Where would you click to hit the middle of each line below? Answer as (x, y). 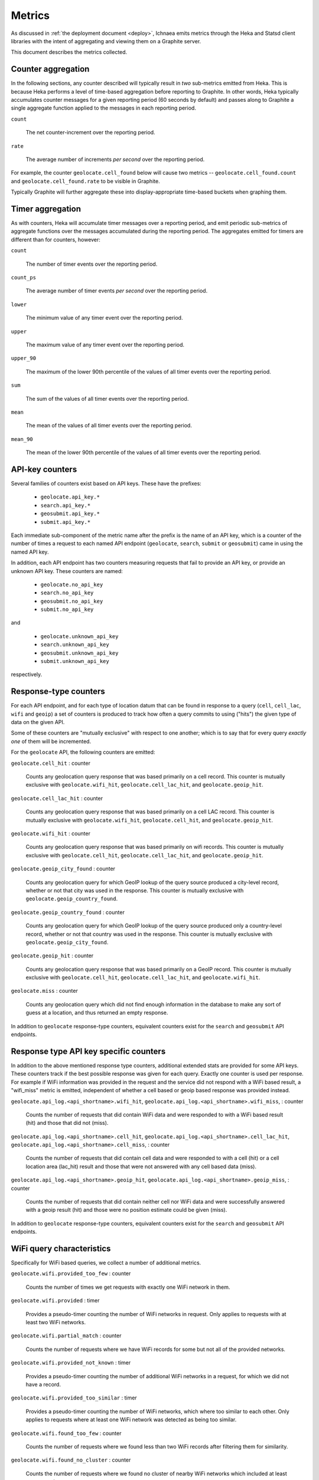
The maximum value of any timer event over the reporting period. (105, 345)
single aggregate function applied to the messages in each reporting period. (103, 108)
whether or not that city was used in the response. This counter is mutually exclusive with (135, 890)
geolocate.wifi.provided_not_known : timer (71, 1363)
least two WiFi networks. (56, 1323)
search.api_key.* (66, 505)
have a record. (43, 1384)
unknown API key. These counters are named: (67, 571)
